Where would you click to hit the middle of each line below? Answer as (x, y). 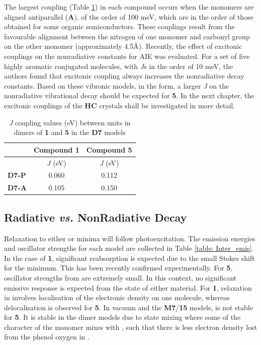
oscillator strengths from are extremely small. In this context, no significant (120, 277)
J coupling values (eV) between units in (70, 122)
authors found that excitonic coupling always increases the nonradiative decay (124, 76)
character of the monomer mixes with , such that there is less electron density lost (131, 327)
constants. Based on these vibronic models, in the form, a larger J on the (117, 85)
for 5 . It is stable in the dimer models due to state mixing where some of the (122, 317)
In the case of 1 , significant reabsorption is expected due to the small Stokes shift (129, 258)
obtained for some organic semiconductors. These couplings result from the (119, 26)
